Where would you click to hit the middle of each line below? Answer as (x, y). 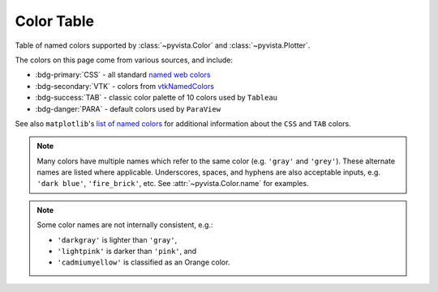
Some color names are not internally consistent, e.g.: (125, 225)
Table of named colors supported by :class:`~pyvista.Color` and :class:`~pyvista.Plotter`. (163, 45)
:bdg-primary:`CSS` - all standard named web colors (123, 75)
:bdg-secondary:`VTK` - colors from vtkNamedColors (125, 86)
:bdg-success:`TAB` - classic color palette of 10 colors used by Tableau (157, 98)
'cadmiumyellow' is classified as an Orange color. (144, 262)
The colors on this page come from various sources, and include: (124, 60)
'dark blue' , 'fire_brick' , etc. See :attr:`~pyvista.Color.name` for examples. (173, 184)
